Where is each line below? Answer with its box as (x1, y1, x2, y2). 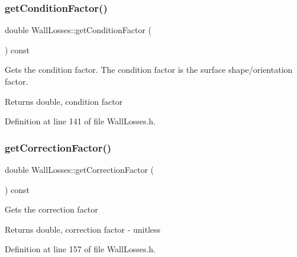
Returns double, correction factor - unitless (5, 223, 161, 235)
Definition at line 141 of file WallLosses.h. (5, 115, 156, 127)
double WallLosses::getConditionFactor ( (5, 24, 152, 36)
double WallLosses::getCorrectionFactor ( (5, 163, 154, 175)
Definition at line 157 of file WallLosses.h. (5, 243, 156, 255)
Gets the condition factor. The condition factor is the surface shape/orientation (5, 63, 293, 76)
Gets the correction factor (5, 203, 98, 216)
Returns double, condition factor (5, 95, 123, 107)
